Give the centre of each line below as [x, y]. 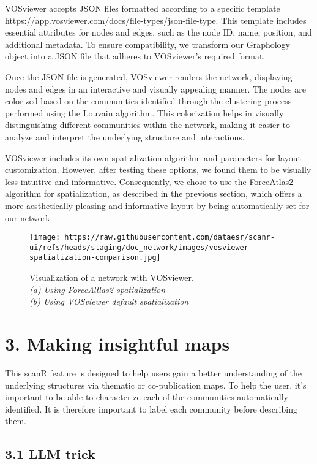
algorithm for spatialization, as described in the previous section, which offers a [154, 193]
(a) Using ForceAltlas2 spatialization [98, 289]
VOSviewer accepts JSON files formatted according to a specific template [143, 8]
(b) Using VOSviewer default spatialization [109, 301]
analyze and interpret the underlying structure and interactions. [125, 136]
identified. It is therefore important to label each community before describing [151, 409]
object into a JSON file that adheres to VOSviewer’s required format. [135, 56]
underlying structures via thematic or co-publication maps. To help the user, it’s [156, 385]
